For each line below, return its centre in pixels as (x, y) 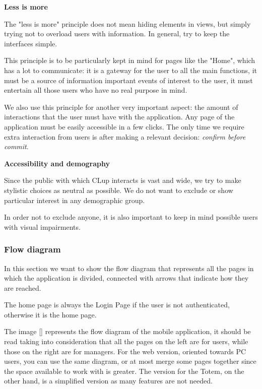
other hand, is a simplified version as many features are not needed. (108, 381)
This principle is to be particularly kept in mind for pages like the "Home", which (130, 60)
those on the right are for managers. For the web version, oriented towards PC (125, 351)
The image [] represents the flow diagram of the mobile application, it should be (127, 331)
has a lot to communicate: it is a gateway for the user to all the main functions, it (131, 70)
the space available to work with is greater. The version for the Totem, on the (124, 371)
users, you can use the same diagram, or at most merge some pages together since (130, 361)
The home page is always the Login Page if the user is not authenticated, (117, 305)
